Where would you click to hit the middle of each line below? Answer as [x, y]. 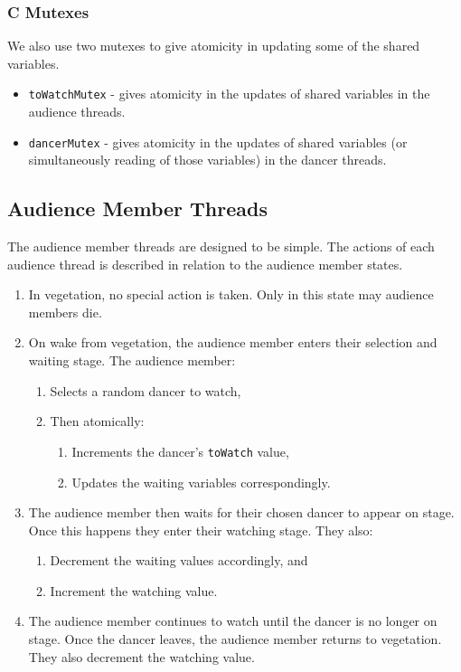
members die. [65, 312]
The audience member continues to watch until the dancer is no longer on [233, 621]
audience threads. [77, 112]
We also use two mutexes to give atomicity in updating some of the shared [214, 46]
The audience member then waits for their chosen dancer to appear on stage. [241, 512]
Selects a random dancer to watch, [146, 390]
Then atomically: [97, 421]
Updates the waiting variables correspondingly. [201, 482]
